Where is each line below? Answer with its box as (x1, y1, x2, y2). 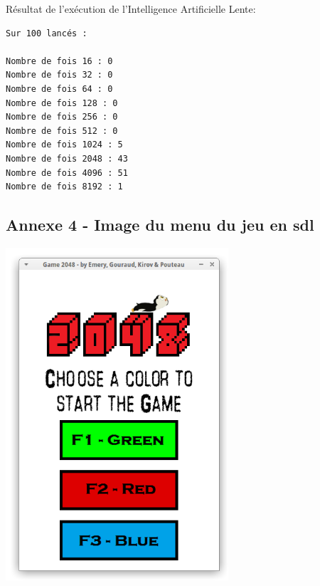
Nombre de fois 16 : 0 (6, 56, 113, 66)
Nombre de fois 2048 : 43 (6, 153, 128, 164)
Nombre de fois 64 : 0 (6, 83, 113, 94)
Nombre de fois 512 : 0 (6, 125, 118, 136)
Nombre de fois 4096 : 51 (6, 167, 128, 178)
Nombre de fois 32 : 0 (6, 70, 113, 80)
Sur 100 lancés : (6, 28, 87, 38)
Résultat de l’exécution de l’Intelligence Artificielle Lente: (6, 1, 256, 16)
